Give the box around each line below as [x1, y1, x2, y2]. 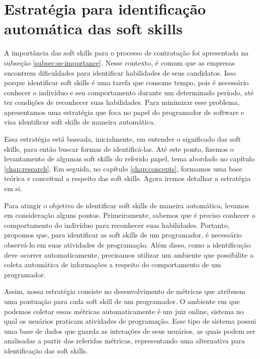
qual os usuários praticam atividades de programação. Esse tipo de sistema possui [4, 316, 256, 326]
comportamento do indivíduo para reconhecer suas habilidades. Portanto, [4, 219, 230, 230]
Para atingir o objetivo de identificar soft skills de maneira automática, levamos [4, 200, 249, 210]
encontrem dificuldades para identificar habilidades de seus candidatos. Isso [4, 67, 236, 78]
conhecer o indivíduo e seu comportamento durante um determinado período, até [4, 87, 254, 97]
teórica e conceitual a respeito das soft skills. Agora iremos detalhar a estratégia [4, 173, 250, 184]
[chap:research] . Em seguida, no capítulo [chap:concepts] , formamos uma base [4, 163, 242, 173]
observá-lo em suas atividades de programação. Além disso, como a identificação [4, 240, 251, 250]
